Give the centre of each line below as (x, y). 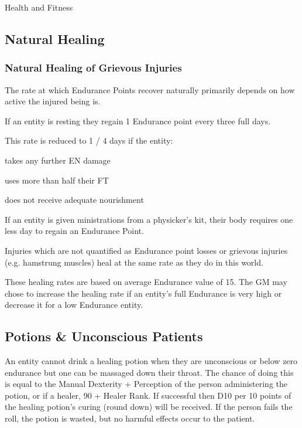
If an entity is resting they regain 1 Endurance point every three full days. (138, 120)
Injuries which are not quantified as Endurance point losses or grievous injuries (146, 250)
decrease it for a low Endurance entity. (74, 305)
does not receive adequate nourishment (74, 200)
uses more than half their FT (57, 180)
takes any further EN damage (58, 160)
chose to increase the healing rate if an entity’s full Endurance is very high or (143, 293)
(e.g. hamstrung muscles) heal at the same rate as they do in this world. (134, 262)
